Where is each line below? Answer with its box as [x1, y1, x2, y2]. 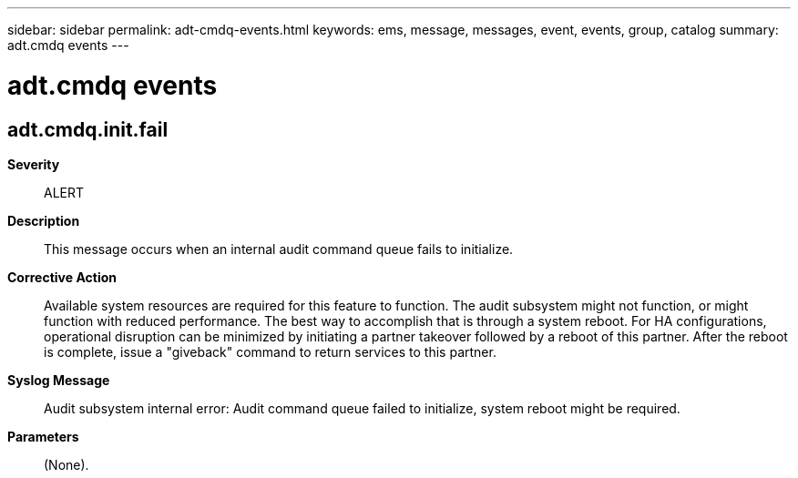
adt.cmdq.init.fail [7, 117, 169, 141]
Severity [7, 156, 60, 172]
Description [7, 212, 80, 229]
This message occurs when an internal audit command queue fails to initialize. [44, 240, 514, 257]
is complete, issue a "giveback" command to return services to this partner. [44, 343, 496, 360]
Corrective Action [7, 269, 117, 285]
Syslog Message [7, 371, 110, 388]
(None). [44, 456, 89, 473]
